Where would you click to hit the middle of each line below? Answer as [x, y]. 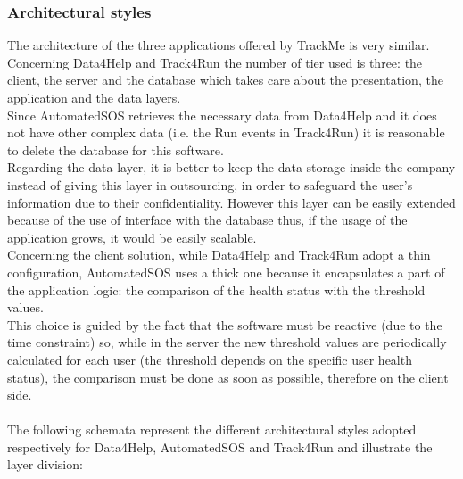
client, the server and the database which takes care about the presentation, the [225, 80]
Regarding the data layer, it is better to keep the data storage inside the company [231, 167]
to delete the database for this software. [116, 149]
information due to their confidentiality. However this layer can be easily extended [231, 202]
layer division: [45, 464]
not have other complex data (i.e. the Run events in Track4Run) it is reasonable [226, 132]
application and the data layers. [94, 97]
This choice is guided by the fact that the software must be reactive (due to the [225, 324]
